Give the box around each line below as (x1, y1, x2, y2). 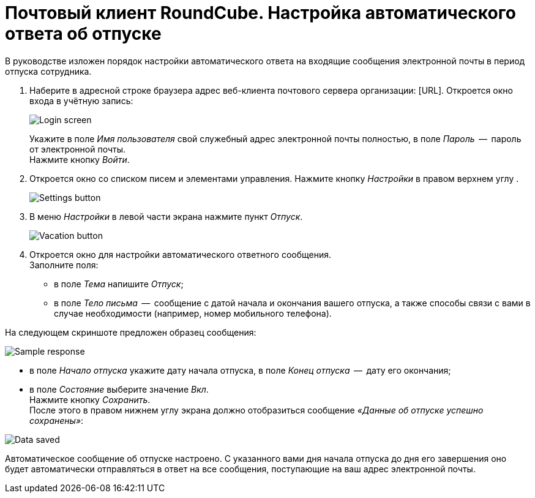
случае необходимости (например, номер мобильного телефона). (54, 307, 332, 319)
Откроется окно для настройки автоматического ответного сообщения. (29, 249, 332, 260)
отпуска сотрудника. (5, 66, 92, 77)
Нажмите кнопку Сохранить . (29, 394, 151, 405)
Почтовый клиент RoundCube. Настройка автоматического (5, 2, 516, 23)
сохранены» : (29, 415, 84, 426)
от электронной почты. (29, 143, 126, 154)
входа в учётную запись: (29, 95, 133, 106)
